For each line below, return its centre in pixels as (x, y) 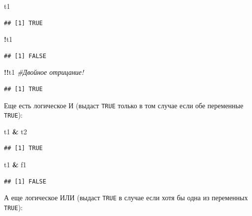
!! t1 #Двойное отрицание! (44, 72)
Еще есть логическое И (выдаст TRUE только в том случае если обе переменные (124, 105)
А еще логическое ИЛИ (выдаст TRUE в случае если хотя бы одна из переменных (126, 198)
